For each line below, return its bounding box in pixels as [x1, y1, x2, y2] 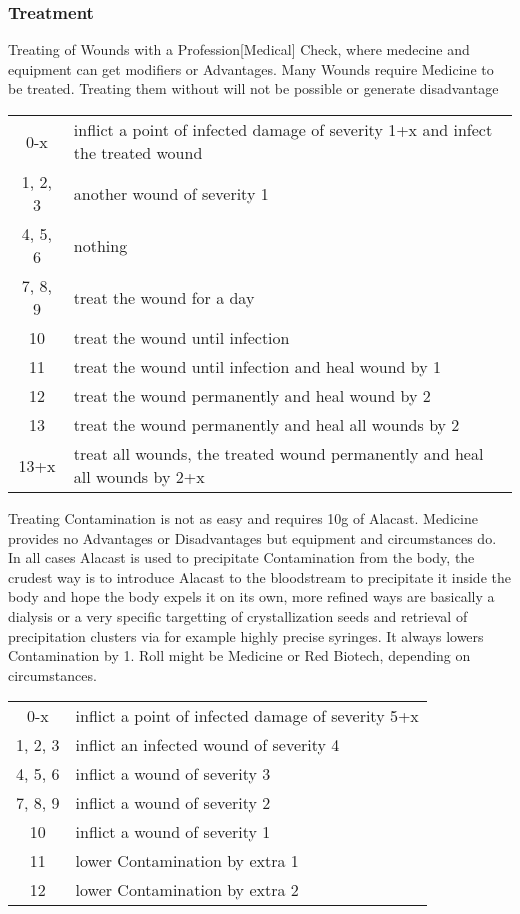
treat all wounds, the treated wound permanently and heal [73, 442, 484, 465]
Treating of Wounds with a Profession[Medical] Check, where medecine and [8, 39, 470, 60]
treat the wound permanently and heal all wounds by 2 [73, 413, 460, 436]
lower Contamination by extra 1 [75, 849, 299, 873]
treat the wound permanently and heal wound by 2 [73, 384, 431, 407]
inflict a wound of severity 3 [75, 762, 271, 786]
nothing [73, 233, 128, 257]
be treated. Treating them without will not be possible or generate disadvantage [8, 78, 499, 99]
